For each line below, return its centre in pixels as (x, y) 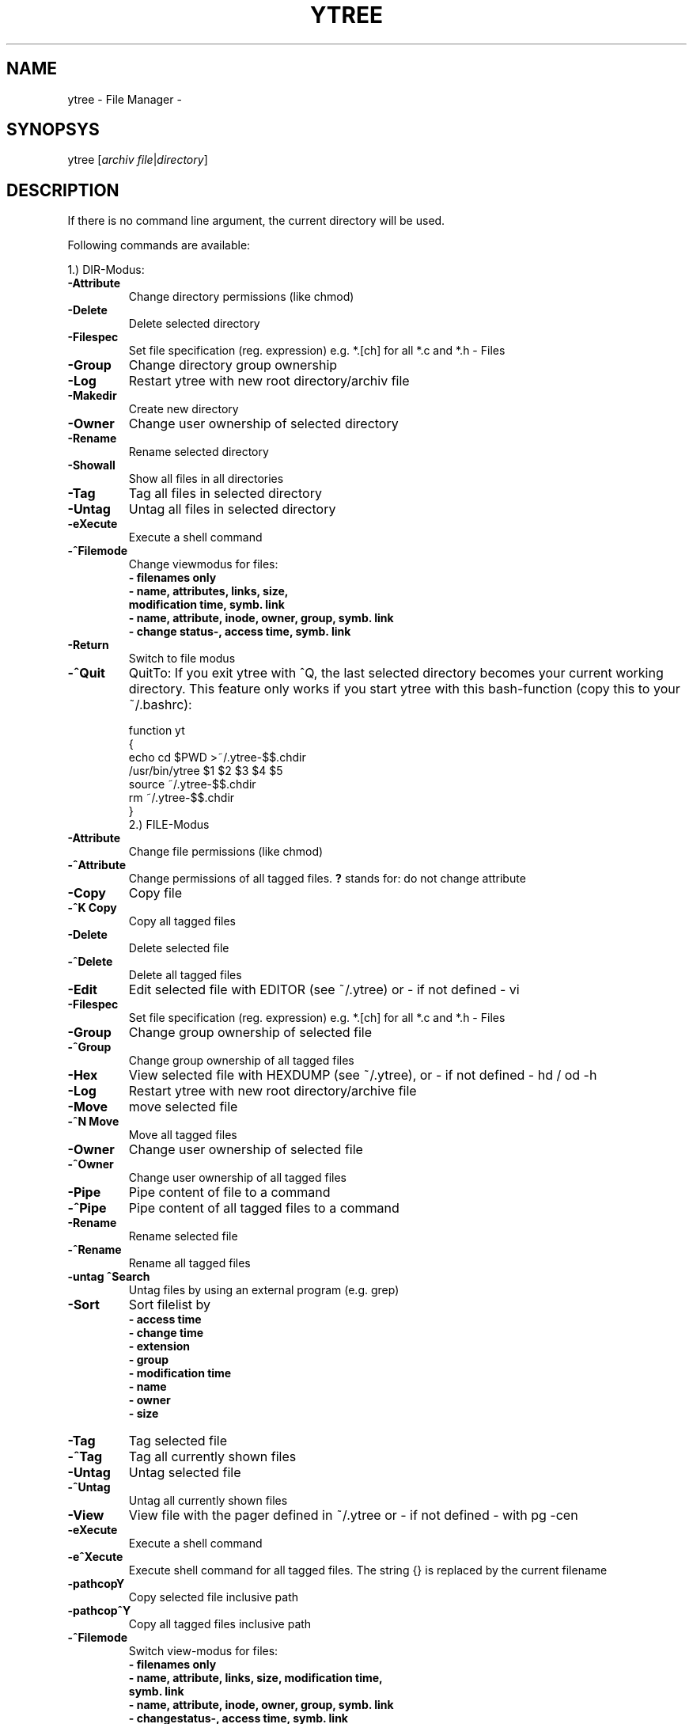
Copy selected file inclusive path (214, 1597)
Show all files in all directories (206, 479)
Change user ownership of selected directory (263, 424)
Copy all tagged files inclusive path (220, 1624)
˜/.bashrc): (160, 705)
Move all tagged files (183, 1135)
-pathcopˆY (99, 1611)
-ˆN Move (93, 1122)
